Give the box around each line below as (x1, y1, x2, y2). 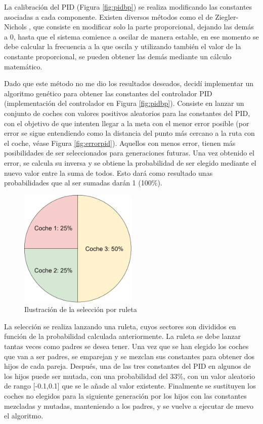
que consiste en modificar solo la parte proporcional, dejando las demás (33, 21, 254, 32)
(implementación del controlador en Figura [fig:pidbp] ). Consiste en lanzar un (4, 98, 244, 108)
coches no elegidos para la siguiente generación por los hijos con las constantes (4, 391, 247, 401)
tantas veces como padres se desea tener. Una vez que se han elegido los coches (4, 341, 249, 352)
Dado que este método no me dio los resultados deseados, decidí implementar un (4, 78, 254, 89)
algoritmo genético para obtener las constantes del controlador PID (4, 88, 212, 98)
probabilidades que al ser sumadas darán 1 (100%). (4, 177, 162, 188)
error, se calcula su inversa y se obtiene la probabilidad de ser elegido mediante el (4, 157, 256, 168)
